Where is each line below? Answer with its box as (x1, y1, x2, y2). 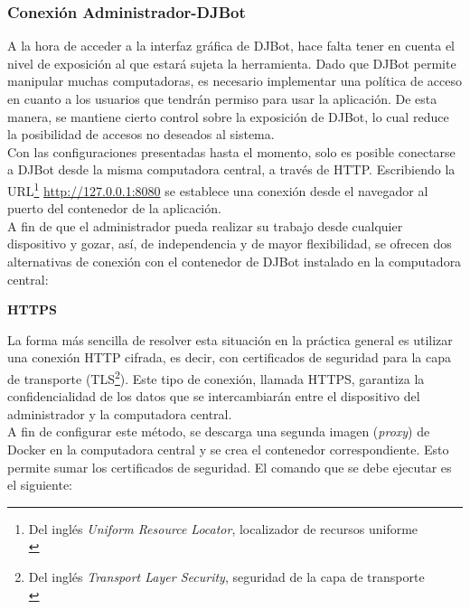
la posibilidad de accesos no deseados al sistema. (7, 125, 275, 144)
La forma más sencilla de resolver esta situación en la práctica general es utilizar (7, 330, 453, 349)
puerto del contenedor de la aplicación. (7, 199, 221, 218)
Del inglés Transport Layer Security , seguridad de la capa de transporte (28, 567, 425, 586)
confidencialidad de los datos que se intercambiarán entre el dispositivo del (7, 387, 420, 406)
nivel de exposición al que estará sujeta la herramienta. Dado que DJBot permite (7, 53, 456, 72)
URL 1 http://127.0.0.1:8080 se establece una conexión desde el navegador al (7, 178, 428, 200)
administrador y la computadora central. (7, 404, 232, 423)
